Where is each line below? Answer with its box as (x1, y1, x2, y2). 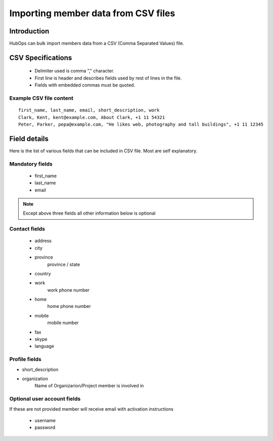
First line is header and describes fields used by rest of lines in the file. (34, 75, 182, 81)
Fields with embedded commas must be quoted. (34, 82, 135, 88)
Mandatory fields (9, 160, 53, 167)
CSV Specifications (9, 53, 72, 62)
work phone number (47, 287, 90, 293)
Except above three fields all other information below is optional (23, 210, 156, 216)
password (34, 424, 56, 430)
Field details (9, 134, 49, 143)
